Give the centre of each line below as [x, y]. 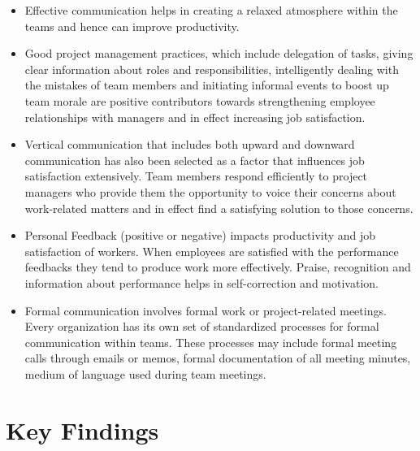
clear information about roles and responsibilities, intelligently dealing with [212, 69]
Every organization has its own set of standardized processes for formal [202, 326]
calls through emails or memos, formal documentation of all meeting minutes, [218, 358]
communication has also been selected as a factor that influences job [195, 160]
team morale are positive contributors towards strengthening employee [200, 100]
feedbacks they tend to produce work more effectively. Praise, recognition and [218, 267]
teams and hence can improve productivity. [132, 26]
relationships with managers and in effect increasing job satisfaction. [195, 117]
